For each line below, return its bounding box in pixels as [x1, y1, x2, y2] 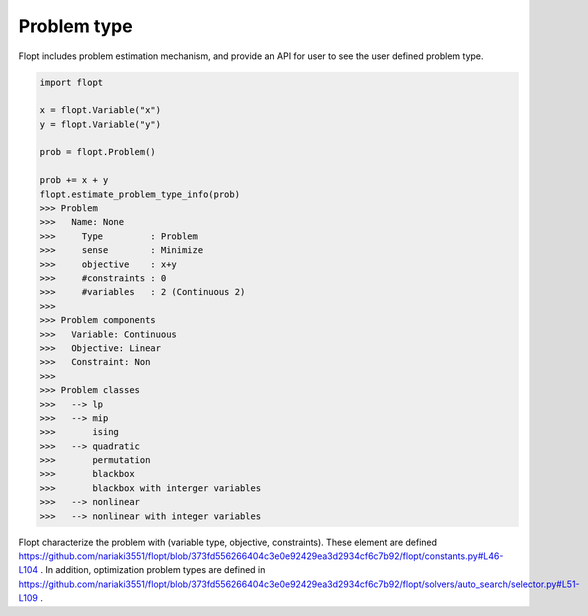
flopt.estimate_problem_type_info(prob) [39, 188, 240, 200]
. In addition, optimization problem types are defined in [40, 564, 266, 576]
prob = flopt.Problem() [39, 146, 157, 158]
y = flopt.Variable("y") [39, 118, 162, 130]
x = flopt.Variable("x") [39, 105, 162, 116]
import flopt [39, 76, 104, 88]
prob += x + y [39, 175, 109, 186]
